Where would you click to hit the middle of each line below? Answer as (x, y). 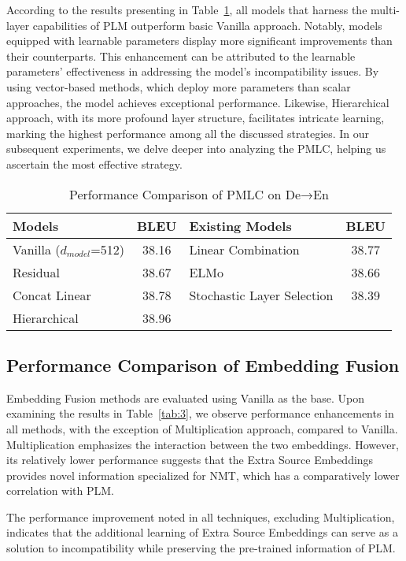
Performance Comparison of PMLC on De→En (199, 194)
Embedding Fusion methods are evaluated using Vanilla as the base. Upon (186, 398)
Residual (36, 272)
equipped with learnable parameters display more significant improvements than (199, 41)
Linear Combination (244, 249)
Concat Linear (52, 295)
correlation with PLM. (60, 490)
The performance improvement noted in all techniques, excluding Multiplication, (201, 516)
